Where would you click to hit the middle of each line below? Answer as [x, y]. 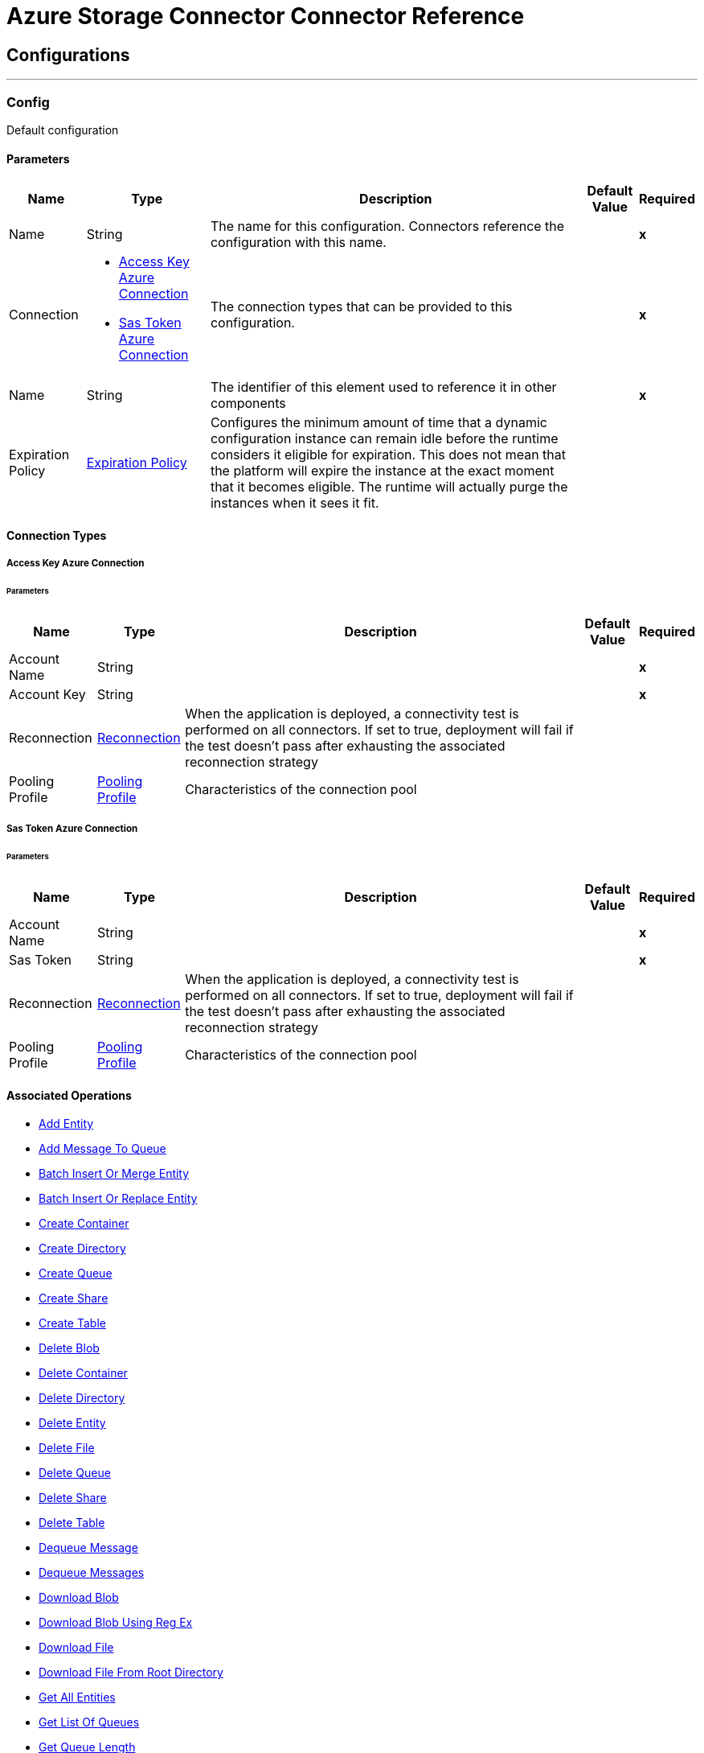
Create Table [72, 1323]
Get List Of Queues [89, 1722]
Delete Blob [69, 1348]
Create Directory [82, 1249]
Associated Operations [69, 1095]
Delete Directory [82, 1398]
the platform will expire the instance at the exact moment [382, 471]
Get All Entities [77, 1697]
